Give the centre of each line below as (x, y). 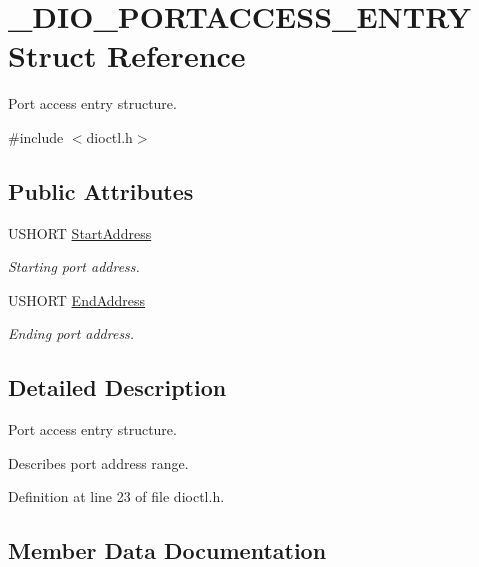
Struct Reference (127, 55)
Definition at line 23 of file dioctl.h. (116, 496)
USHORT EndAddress (77, 299)
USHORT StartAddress (80, 232)
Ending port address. (71, 333)
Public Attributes (101, 190)
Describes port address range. (98, 462)
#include (36, 136)
